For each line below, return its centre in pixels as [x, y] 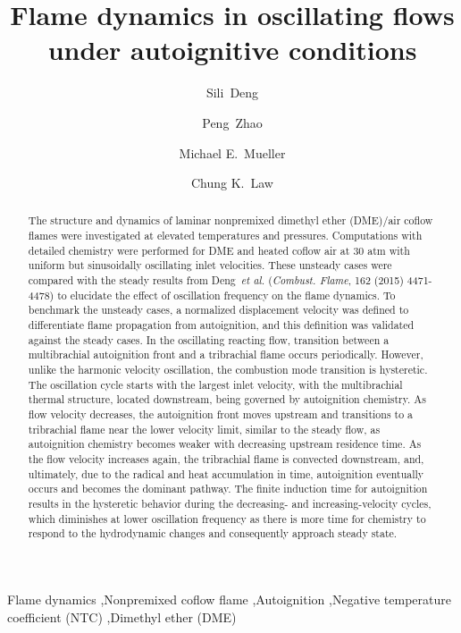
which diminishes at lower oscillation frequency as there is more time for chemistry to [227, 518]
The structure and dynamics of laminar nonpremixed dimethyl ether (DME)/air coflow [230, 220]
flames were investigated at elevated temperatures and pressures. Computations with [225, 236]
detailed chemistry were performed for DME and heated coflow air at [189, 250]
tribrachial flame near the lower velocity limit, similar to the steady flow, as [204, 429]
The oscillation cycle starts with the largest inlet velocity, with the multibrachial [215, 384]
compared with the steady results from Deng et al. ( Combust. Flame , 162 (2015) [216, 280]
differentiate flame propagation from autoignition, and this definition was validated [221, 325]
